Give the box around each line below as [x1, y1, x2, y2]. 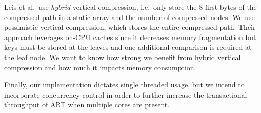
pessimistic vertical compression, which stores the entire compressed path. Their [4, 22, 256, 32]
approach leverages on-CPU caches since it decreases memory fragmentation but [4, 31, 256, 42]
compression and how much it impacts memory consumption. [4, 62, 196, 72]
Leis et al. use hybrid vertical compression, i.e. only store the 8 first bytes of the [4, 2, 257, 12]
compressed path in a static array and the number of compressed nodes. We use [4, 11, 255, 22]
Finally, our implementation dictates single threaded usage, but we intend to [4, 79, 245, 90]
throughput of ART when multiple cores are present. [4, 99, 170, 110]
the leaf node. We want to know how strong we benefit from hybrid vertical [4, 51, 241, 62]
